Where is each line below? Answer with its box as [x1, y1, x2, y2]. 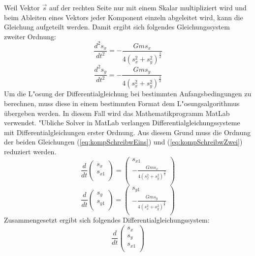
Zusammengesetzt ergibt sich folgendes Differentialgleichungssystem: [4, 215, 210, 225]
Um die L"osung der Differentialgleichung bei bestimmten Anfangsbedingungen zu [4, 88, 252, 99]
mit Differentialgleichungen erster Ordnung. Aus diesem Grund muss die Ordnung [4, 127, 251, 137]
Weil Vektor [4, 2, 40, 12]
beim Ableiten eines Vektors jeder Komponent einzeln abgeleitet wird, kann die [4, 12, 243, 22]
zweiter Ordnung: [4, 31, 56, 41]
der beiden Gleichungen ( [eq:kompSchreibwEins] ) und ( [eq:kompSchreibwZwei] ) [4, 137, 243, 147]
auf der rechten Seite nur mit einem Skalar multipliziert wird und [49, 2, 247, 12]
